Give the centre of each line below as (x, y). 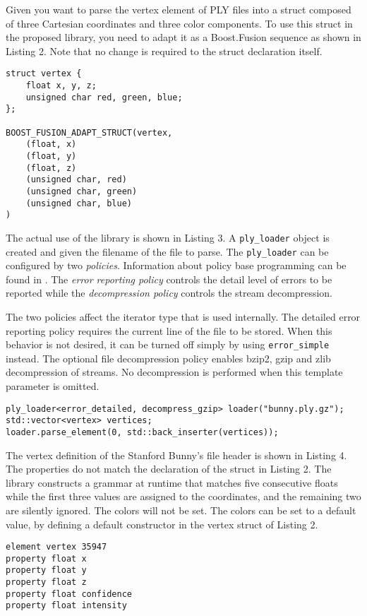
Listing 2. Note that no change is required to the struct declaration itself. (164, 51)
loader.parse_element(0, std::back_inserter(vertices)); (142, 432)
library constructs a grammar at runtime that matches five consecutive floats (172, 482)
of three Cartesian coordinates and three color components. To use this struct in (179, 23)
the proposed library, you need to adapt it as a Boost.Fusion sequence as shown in (183, 37)
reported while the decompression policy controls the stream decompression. (169, 293)
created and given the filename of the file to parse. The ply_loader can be (167, 251)
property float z (46, 582)
